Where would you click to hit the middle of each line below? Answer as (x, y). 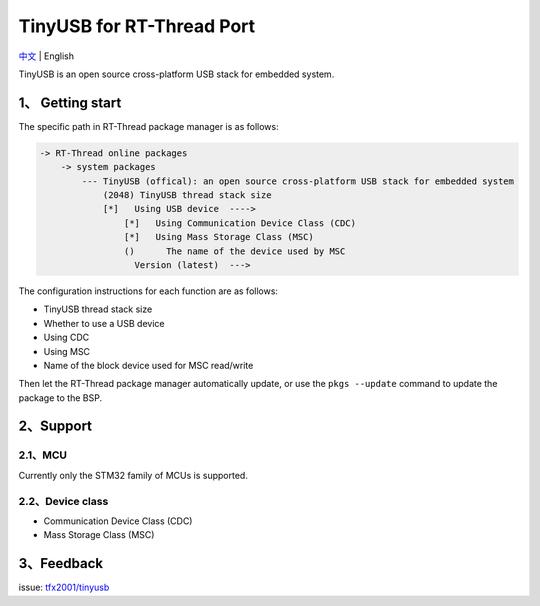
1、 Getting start (70, 102)
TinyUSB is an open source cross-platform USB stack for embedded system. (176, 74)
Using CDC (66, 337)
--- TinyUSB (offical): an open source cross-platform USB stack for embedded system (298, 181)
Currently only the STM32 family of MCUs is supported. (133, 475)
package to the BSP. (60, 397)
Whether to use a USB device (104, 323)
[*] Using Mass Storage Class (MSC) (218, 237)
